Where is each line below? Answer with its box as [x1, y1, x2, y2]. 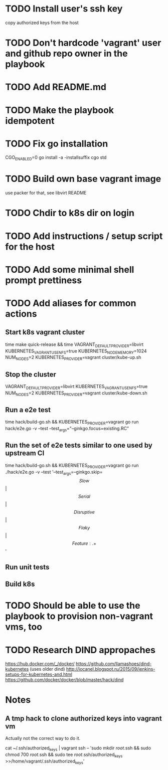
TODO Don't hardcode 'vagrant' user [5, 37, 161, 49]
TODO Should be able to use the [5, 600, 140, 612]
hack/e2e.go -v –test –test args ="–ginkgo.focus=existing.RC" [5, 426, 129, 433]
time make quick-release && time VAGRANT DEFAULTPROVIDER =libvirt [5, 341, 144, 348]
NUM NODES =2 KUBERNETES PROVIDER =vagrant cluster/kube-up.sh [5, 354, 141, 361]
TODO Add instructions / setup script [5, 230, 163, 242]
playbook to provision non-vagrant [5, 611, 153, 622]
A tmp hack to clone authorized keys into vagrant [5, 714, 162, 722]
